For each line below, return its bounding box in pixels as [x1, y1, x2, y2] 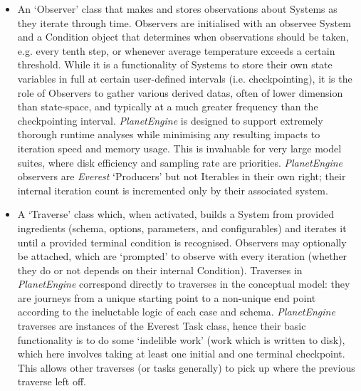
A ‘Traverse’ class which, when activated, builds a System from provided [17, 207, 335, 221]
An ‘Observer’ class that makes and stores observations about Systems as [17, 1, 338, 16]
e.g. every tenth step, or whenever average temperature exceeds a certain [17, 43, 335, 58]
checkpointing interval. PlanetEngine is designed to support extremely [17, 113, 323, 127]
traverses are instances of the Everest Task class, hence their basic [17, 318, 306, 333]
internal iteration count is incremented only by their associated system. [17, 182, 328, 197]
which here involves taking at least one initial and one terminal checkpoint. [17, 346, 345, 361]
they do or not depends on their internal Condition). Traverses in [17, 262, 303, 277]
